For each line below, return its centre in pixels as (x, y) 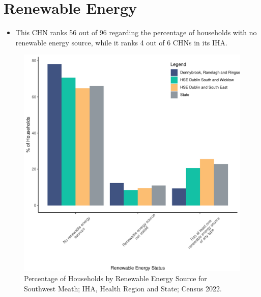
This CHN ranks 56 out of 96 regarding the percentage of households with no (136, 32)
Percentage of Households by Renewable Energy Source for (115, 278)
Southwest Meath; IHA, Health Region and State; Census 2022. (123, 288)
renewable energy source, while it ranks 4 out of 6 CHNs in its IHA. (121, 42)
